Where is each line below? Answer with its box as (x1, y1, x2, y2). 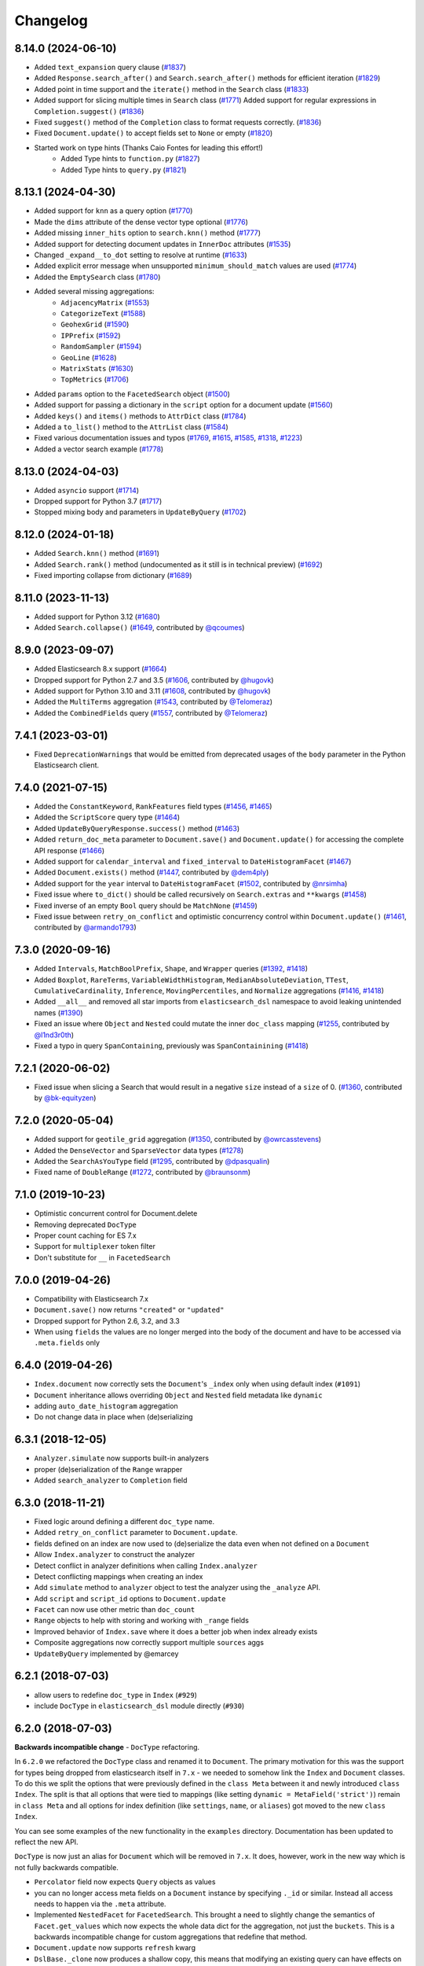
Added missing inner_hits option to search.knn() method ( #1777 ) (34, 228, 261, 237)
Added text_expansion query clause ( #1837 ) (34, 63, 186, 72)
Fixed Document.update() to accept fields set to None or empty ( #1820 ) (34, 128, 273, 138)
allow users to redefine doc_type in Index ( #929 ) (34, 1690, 198, 1699)
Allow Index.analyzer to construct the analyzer (34, 1550, 196, 1559)
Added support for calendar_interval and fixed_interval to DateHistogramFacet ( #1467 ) (34, 856, 352, 866)
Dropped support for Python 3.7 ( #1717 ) (34, 496, 163, 506)
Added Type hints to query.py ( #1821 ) (60, 165, 187, 175)
